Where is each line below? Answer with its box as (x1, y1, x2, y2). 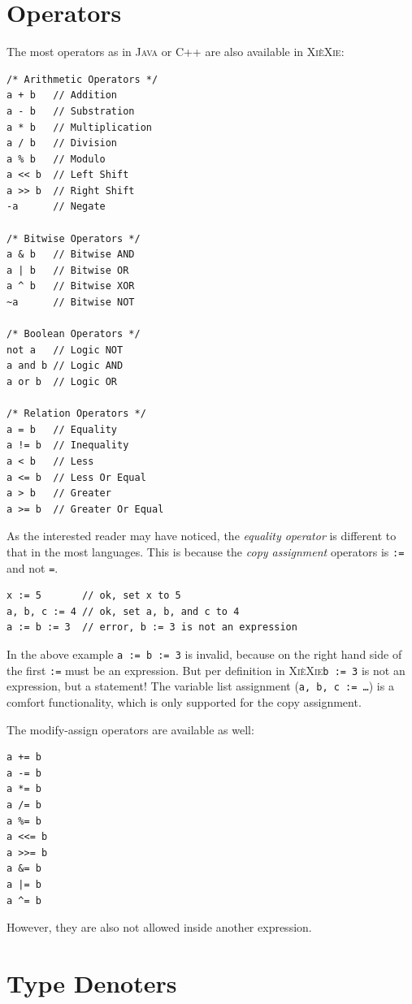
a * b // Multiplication (7, 121, 152, 133)
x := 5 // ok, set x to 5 (7, 590, 181, 602)
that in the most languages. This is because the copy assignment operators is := (7, 543, 405, 560)
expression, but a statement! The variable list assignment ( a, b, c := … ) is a (7, 677, 394, 695)
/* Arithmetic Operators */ (7, 73, 158, 85)
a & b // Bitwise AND (7, 249, 135, 261)
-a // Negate (7, 201, 106, 213)
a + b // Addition (7, 89, 118, 102)
